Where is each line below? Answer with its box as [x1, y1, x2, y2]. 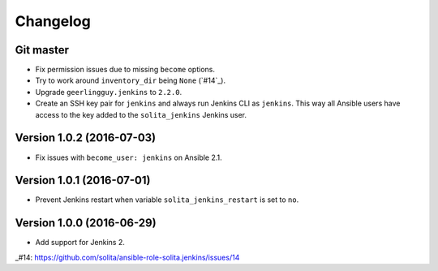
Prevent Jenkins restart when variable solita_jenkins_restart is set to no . [35, 195, 299, 204]
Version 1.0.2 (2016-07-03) [15, 131, 157, 145]
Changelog [15, 12, 91, 30]
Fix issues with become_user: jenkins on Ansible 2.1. [35, 153, 222, 162]
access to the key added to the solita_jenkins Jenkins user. [35, 110, 247, 119]
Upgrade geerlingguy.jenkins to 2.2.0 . [35, 87, 182, 97]
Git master [15, 43, 69, 57]
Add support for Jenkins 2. [35, 238, 125, 247]
